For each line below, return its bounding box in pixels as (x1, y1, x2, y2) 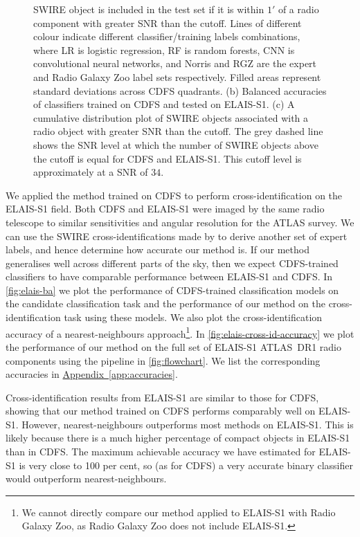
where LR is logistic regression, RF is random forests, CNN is (33, 42, 295, 57)
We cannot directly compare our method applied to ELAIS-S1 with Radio (21, 504, 336, 519)
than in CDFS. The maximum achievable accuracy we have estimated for (6, 444, 316, 459)
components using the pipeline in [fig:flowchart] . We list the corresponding (6, 353, 321, 367)
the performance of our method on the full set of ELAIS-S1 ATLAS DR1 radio (6, 339, 342, 354)
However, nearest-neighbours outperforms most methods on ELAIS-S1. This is (21, 417, 354, 431)
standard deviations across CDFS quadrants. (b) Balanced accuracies (33, 83, 327, 98)
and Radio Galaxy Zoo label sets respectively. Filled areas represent (33, 69, 321, 84)
